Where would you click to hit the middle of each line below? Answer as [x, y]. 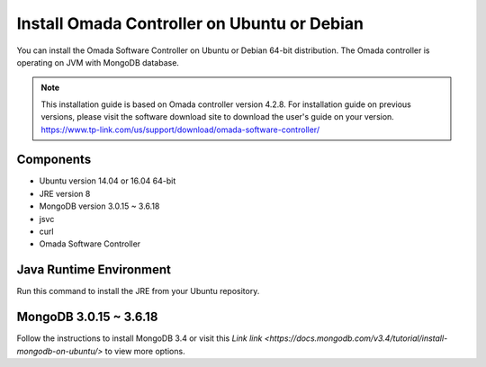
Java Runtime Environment [94, 270]
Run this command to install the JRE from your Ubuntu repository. [138, 291]
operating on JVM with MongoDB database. [98, 62]
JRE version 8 [65, 193]
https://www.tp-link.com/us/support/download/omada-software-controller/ [180, 130]
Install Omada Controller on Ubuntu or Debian [190, 23]
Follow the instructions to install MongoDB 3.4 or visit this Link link [139, 338]
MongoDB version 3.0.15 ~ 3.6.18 [99, 206]
